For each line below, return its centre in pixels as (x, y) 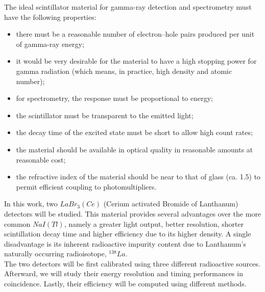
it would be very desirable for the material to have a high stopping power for (136, 61)
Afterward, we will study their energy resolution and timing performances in (124, 273)
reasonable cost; (41, 159)
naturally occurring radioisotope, (55, 254)
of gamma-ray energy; (50, 44)
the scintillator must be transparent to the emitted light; (105, 115)
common (17, 223)
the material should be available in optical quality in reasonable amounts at (135, 149)
